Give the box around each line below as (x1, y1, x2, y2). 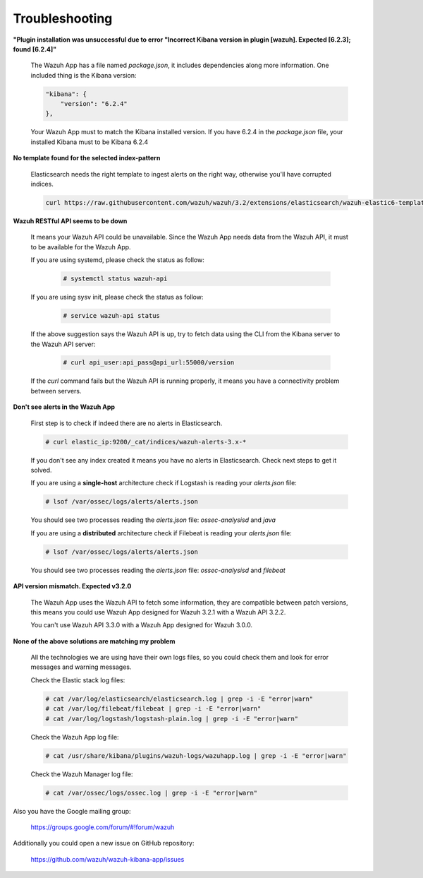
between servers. (30, 386, 82, 395)
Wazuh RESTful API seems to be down (13, 217, 128, 225)
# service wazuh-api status (63, 312, 160, 320)
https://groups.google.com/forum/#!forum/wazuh (30, 823, 175, 831)
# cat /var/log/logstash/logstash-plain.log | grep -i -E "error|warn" (45, 714, 299, 723)
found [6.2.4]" (13, 45, 57, 53)
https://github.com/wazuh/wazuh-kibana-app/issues (30, 855, 185, 863)
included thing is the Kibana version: (30, 71, 137, 79)
